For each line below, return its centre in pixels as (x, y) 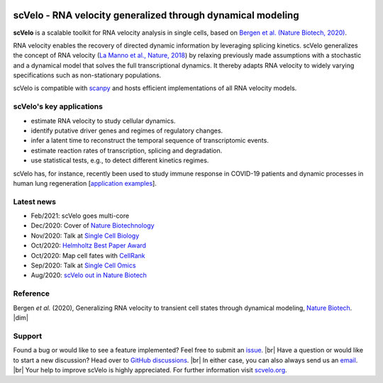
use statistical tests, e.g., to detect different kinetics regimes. (120, 160)
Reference (31, 294)
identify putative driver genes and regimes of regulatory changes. (127, 131)
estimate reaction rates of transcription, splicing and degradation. (127, 150)
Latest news (35, 201)
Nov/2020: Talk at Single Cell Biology (85, 235)
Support (28, 335)
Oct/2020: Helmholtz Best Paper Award (89, 245)
